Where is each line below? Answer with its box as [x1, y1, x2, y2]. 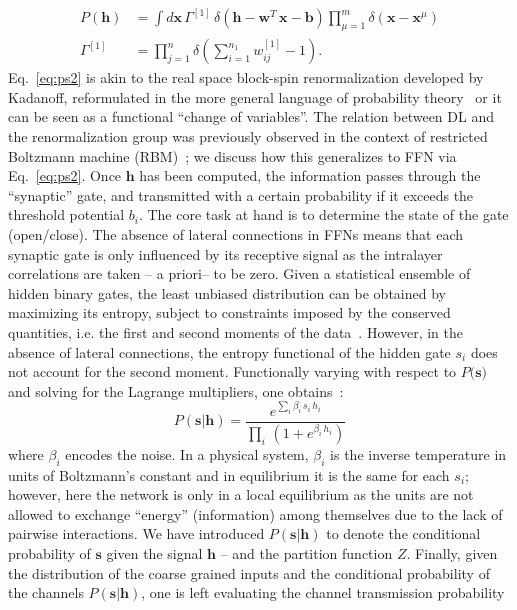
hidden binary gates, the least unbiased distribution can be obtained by [8, 282, 446, 303]
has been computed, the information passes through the [139, 165, 481, 186]
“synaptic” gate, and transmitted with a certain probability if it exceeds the [8, 184, 474, 205]
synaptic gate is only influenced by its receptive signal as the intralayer [8, 243, 443, 264]
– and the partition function [220, 542, 393, 563]
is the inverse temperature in [330, 443, 507, 464]
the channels [8, 582, 84, 603]
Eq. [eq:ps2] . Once [8, 165, 122, 186]
